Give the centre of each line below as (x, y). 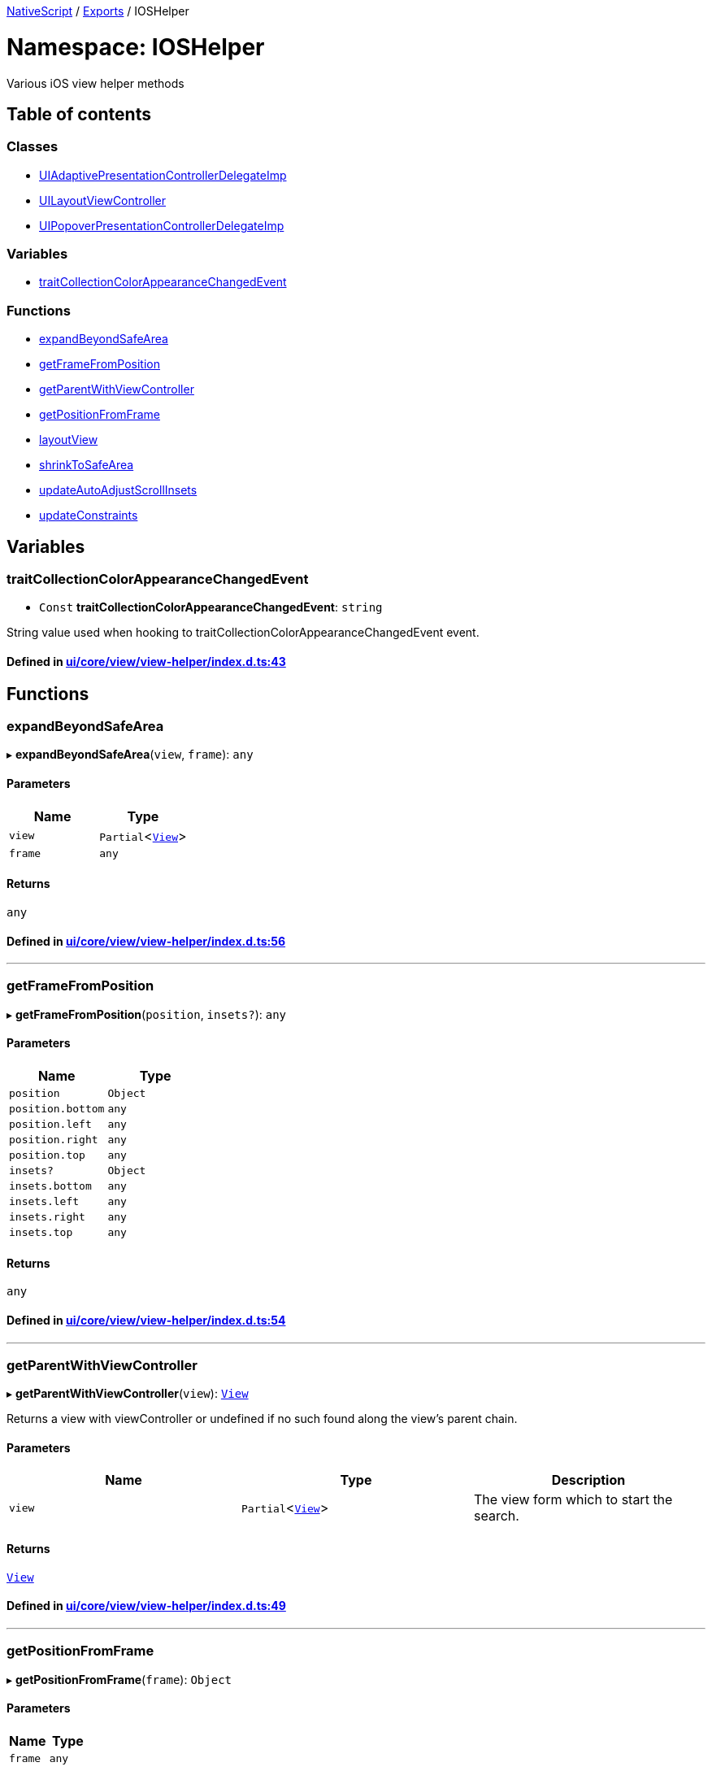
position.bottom (57, 1109)
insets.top (41, 1233)
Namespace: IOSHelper (136, 47)
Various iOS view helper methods (96, 83)
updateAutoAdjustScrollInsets (118, 490)
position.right (54, 1140)
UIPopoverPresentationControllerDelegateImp (162, 225)
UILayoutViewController (102, 200)
